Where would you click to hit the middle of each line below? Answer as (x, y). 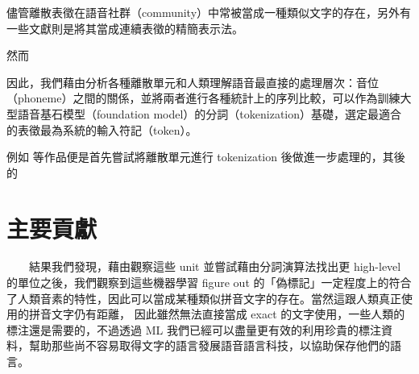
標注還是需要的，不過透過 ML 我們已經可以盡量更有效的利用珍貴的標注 (194, 329)
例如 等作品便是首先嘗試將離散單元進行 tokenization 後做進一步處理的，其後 (206, 157)
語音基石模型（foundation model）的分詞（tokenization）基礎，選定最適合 (209, 113)
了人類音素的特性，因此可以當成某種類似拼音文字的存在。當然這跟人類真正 (204, 298)
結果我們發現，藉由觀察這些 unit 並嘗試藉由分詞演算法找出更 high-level (215, 266)
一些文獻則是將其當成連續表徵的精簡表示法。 (125, 28)
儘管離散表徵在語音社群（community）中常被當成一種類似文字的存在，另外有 (209, 12)
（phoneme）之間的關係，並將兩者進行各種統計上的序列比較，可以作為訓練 (203, 98)
